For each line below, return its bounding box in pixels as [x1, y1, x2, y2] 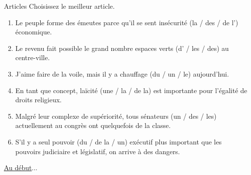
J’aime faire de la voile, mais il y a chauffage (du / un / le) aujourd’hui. [15, 68, 229, 79]
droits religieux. [15, 95, 62, 105]
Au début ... [4, 162, 38, 173]
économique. [15, 27, 52, 37]
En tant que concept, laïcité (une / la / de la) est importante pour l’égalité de [15, 85, 248, 95]
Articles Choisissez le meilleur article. [4, 1, 115, 11]
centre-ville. [15, 52, 50, 63]
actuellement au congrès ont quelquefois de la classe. [15, 120, 171, 130]
